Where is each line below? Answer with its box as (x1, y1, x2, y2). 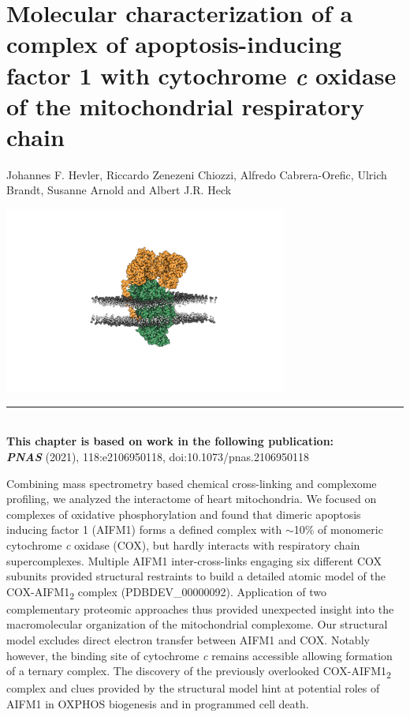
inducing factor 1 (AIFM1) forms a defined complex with (6, 521, 282, 538)
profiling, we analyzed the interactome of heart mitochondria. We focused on (6, 490, 377, 507)
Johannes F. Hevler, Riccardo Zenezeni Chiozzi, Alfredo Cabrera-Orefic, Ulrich (6, 166, 387, 182)
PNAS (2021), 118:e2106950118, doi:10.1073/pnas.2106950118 (6, 449, 310, 465)
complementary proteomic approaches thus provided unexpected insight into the (6, 600, 394, 617)
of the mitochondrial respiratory (6, 89, 364, 122)
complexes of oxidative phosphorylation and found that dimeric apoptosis (6, 505, 361, 522)
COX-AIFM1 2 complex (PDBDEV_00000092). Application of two (6, 583, 327, 602)
